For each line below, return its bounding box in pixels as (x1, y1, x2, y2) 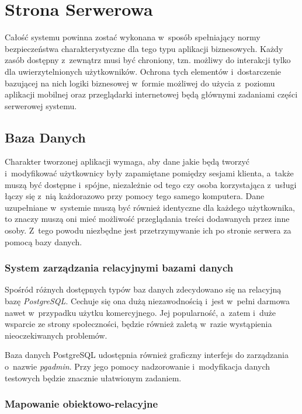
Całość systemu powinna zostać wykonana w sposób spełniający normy (5, 31, 261, 43)
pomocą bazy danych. (5, 235, 82, 248)
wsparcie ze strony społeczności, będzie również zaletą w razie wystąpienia (5, 318, 272, 330)
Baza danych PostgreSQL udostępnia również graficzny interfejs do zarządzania (5, 349, 289, 361)
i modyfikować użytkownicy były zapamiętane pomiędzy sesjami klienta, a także (5, 167, 294, 179)
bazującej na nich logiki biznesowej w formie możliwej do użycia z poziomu (5, 76, 275, 89)
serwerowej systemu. (5, 99, 77, 112)
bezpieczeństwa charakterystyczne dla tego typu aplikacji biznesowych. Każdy (5, 42, 283, 54)
